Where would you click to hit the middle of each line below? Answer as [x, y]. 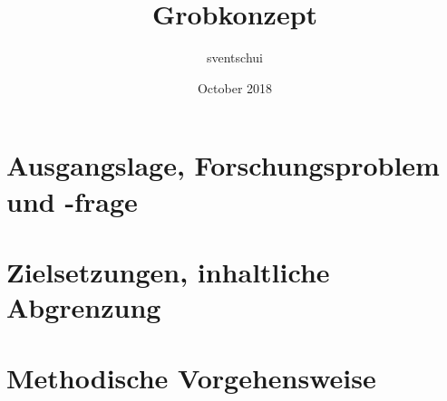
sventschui [235, 57]
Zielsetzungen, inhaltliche [168, 271]
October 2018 [235, 87]
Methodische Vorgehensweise [191, 378]
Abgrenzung [84, 307]
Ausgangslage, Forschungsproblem [223, 165]
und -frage [72, 200]
